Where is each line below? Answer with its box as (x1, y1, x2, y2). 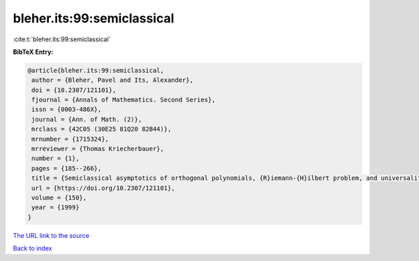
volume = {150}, (31, 194, 87, 202)
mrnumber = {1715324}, (31, 135, 110, 143)
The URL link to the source (13, 231, 90, 239)
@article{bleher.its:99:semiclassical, (27, 66, 164, 74)
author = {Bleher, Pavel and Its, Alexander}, (31, 76, 193, 84)
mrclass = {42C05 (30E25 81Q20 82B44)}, (31, 125, 172, 133)
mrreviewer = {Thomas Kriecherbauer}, (31, 145, 164, 153)
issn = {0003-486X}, (31, 106, 102, 113)
